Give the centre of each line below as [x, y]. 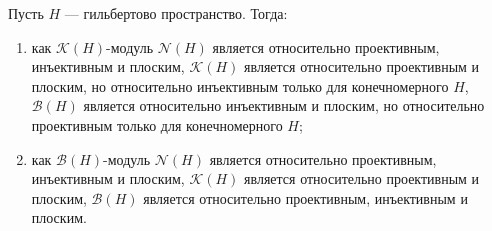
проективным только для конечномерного [157, 124]
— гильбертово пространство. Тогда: [176, 13]
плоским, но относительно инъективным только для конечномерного [240, 85]
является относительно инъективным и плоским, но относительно [284, 105]
